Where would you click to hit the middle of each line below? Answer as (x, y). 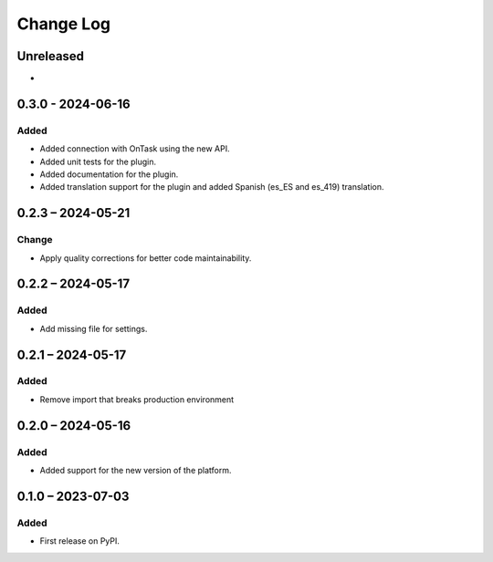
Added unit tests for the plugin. (98, 161)
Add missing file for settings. (94, 328)
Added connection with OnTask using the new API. (135, 149)
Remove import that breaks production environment (137, 399)
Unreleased (51, 56)
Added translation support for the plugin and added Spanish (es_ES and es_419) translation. (212, 187)
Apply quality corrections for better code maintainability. (146, 258)
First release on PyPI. (80, 541)
